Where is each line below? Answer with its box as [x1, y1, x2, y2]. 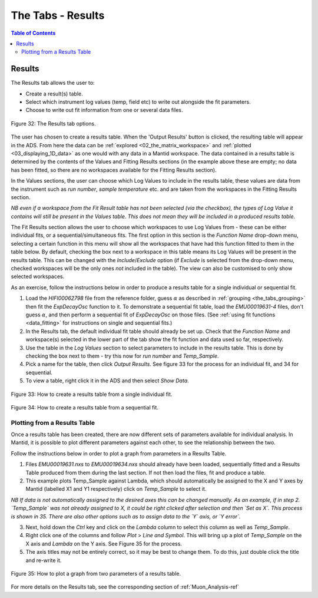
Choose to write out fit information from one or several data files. [25, 107, 183, 114]
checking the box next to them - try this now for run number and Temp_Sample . [25, 352, 219, 359]
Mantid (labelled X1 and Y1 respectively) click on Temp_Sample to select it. [25, 485, 207, 493]
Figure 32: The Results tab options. [11, 120, 97, 127]
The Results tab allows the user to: [11, 80, 95, 87]
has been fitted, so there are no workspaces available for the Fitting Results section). [11, 166, 217, 173]
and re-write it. [25, 557, 62, 564]
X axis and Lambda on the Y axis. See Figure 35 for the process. [25, 540, 183, 547]
